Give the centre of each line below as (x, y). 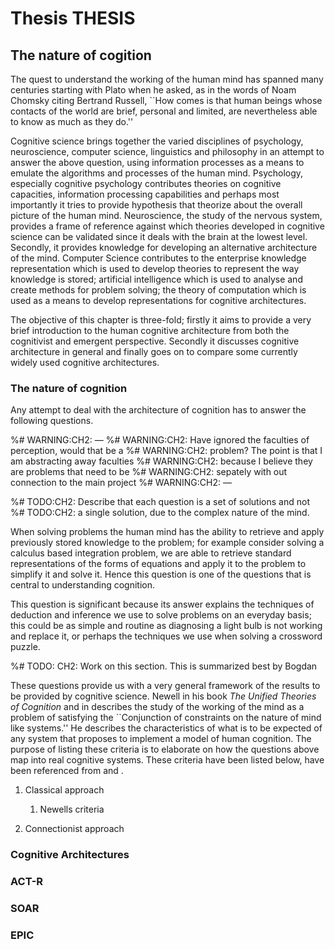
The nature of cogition (81, 55)
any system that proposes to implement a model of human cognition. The (161, 739)
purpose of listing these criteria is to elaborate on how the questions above (165, 749)
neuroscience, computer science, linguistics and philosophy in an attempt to (167, 151)
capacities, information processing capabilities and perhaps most (145, 194)
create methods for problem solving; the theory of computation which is (158, 290)
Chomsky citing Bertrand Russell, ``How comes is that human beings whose (166, 100)
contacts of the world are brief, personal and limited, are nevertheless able (164, 111)
